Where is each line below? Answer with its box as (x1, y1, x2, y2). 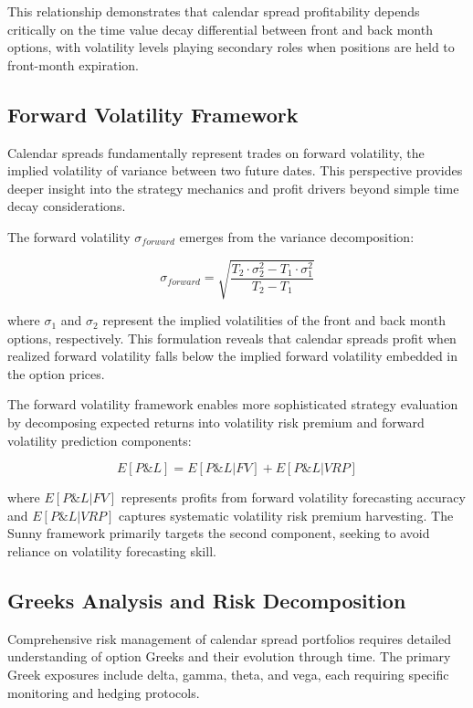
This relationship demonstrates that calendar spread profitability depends (7, 2, 420, 20)
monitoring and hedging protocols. (7, 682, 200, 702)
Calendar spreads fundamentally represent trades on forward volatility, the (7, 143, 425, 162)
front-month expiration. (7, 55, 140, 74)
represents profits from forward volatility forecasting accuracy (121, 488, 466, 507)
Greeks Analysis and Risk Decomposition (7, 586, 406, 615)
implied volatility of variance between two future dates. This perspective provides (7, 161, 463, 180)
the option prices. (7, 364, 105, 383)
